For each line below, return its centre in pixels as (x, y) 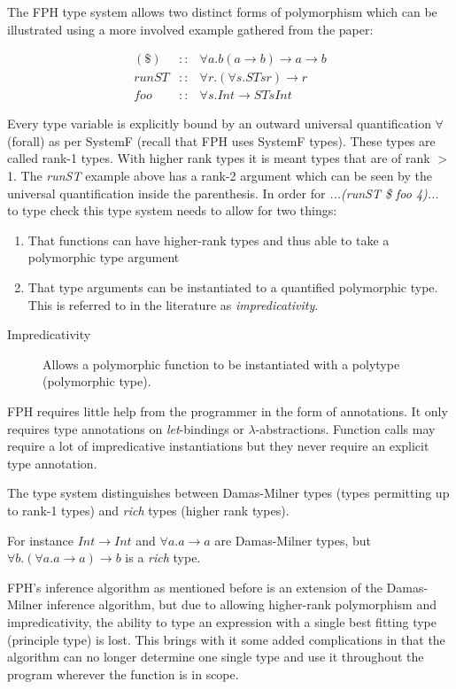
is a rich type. (163, 557)
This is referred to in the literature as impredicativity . (173, 304)
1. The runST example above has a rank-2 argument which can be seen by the (220, 176)
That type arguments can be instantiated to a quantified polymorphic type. (233, 287)
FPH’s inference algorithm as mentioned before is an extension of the (195, 587)
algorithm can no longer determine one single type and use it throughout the (216, 657)
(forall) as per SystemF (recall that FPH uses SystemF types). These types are (221, 140)
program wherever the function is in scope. (123, 674)
